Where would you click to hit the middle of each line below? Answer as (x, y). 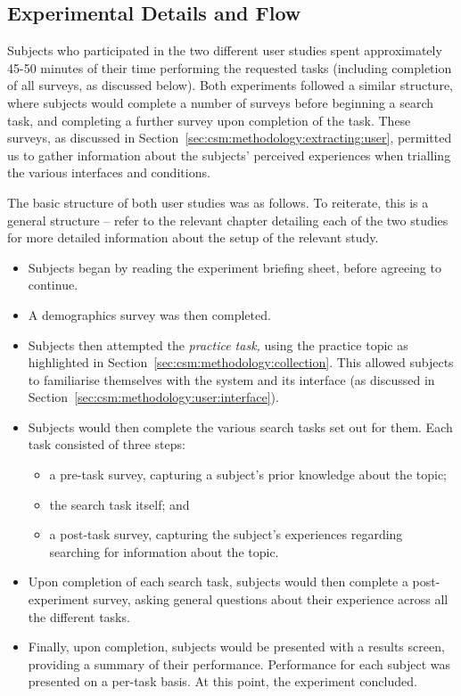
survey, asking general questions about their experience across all (271, 599)
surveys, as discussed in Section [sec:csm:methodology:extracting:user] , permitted (230, 138)
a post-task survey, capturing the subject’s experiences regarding (226, 534)
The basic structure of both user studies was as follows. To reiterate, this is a (218, 202)
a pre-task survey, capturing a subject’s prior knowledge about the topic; (248, 475)
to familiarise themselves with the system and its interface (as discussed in (231, 379)
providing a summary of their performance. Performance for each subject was (239, 663)
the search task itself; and (119, 504)
